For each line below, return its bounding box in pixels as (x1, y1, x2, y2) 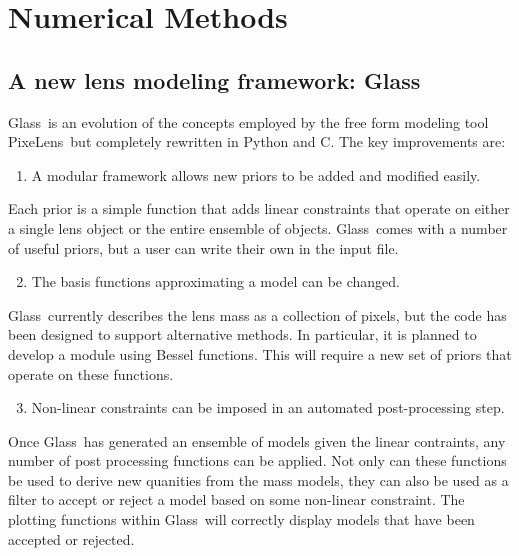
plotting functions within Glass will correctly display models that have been (8, 509, 475, 530)
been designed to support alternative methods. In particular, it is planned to (8, 324, 477, 345)
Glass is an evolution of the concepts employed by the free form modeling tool (8, 111, 489, 132)
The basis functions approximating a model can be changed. (31, 271, 400, 292)
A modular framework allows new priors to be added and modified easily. (31, 164, 481, 185)
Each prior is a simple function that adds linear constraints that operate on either (8, 198, 510, 219)
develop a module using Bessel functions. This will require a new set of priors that (8, 343, 512, 364)
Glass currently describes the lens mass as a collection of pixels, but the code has (8, 304, 507, 325)
